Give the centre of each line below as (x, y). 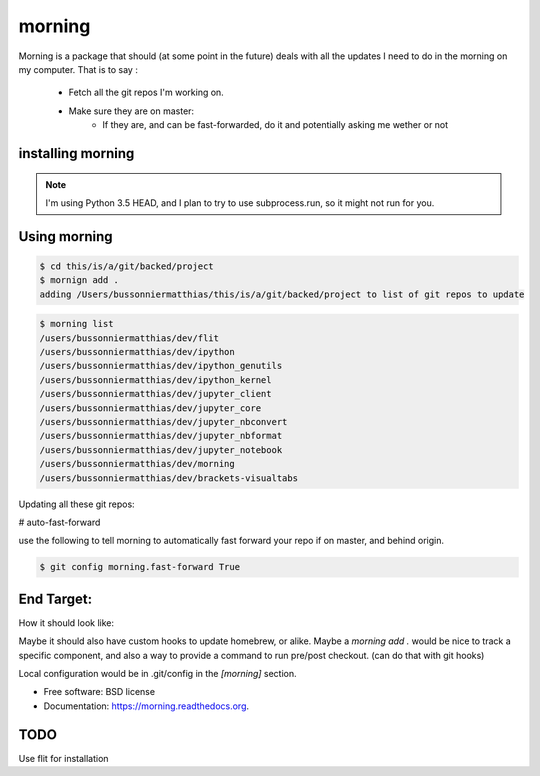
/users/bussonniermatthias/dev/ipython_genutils (161, 366)
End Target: (55, 598)
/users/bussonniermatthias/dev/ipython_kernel (155, 379)
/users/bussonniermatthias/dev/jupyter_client (155, 394)
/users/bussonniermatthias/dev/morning (137, 464)
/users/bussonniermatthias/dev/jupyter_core (150, 408)
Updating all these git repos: (76, 504)
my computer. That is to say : (78, 69)
